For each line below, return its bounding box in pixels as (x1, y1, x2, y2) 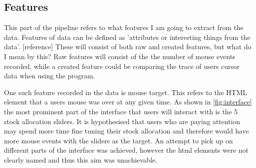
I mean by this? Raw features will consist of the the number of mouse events (4, 51, 235, 61)
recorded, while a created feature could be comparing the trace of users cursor (4, 61, 240, 71)
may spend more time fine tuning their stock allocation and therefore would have (4, 126, 249, 136)
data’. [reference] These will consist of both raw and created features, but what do (4, 41, 252, 52)
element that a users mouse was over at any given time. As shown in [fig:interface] (4, 97, 252, 107)
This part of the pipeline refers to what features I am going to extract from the (4, 22, 244, 33)
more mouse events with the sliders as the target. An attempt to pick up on (4, 135, 233, 145)
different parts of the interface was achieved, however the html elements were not (4, 145, 249, 155)
